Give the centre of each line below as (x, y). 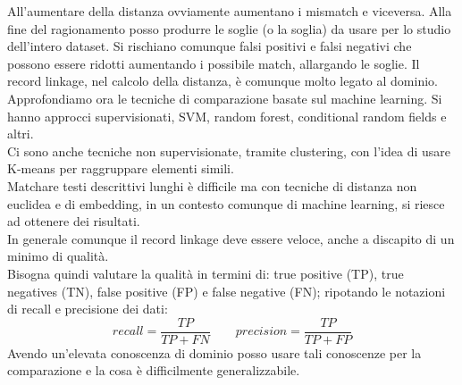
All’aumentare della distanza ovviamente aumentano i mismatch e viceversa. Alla (230, 11)
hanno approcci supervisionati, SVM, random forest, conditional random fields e (227, 116)
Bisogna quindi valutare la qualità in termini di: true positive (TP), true (206, 273)
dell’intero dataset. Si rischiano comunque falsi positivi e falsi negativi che (210, 46)
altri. (21, 134)
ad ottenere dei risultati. (74, 221)
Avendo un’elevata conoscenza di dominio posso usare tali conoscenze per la (214, 352)
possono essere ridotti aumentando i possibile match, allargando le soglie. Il (214, 63)
